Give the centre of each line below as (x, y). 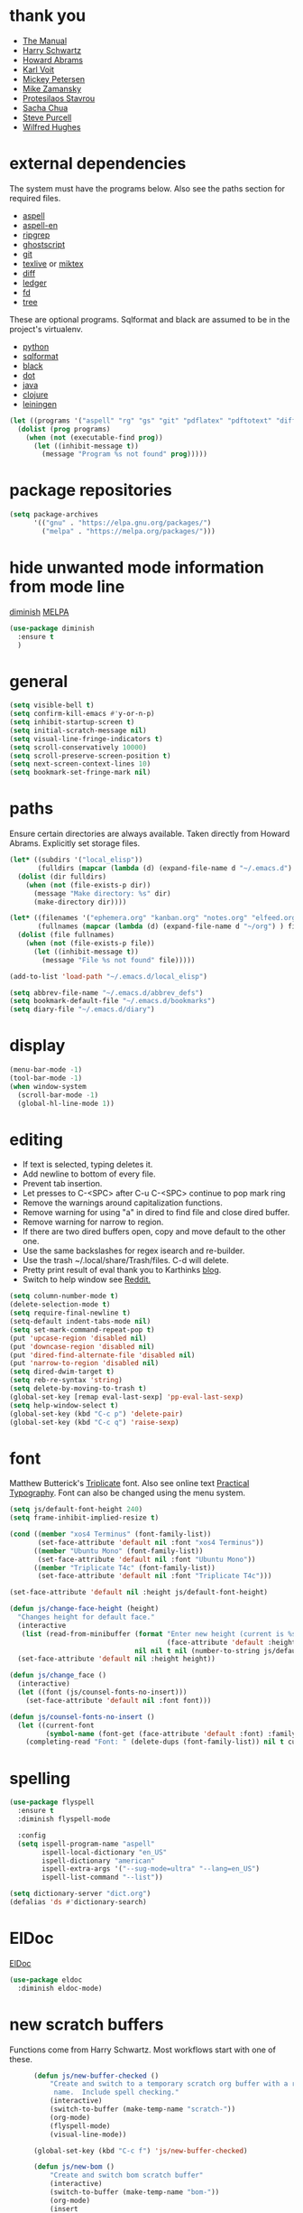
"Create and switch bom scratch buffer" (126, 2176)
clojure (35, 395)
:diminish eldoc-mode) (60, 1988)
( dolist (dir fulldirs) (62, 877)
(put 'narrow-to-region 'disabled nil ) (84, 1363)
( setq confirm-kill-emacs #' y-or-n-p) (82, 714)
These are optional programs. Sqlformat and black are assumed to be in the (150, 319)
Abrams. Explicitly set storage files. (75, 843)
